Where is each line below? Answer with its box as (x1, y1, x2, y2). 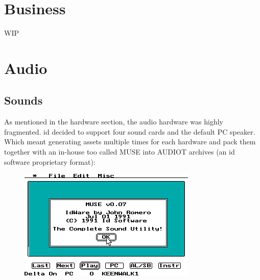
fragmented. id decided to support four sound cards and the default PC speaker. (4, 126, 255, 137)
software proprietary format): (4, 156, 96, 167)
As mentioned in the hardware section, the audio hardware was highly (4, 116, 223, 127)
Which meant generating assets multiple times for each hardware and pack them (4, 136, 256, 147)
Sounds (4, 92, 43, 108)
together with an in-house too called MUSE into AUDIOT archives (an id (4, 146, 235, 157)
